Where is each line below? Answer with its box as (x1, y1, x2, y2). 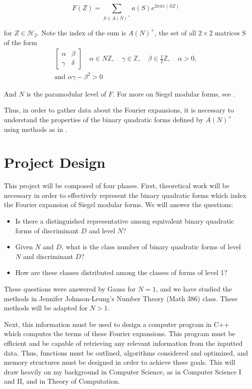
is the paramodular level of (26, 88, 106, 98)
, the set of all (155, 27, 196, 37)
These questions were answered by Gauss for (4, 283, 136, 293)
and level (89, 225, 115, 235)
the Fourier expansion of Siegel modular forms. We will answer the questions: (4, 199, 233, 210)
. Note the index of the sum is (37, 27, 126, 37)
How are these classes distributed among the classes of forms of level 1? (15, 267, 227, 277)
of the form (4, 37, 37, 47)
